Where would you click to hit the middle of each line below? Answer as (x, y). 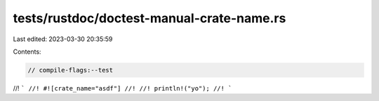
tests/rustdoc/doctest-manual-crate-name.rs (149, 18)
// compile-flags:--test (71, 70)
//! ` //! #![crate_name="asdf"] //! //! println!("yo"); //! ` (122, 88)
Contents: (27, 52)
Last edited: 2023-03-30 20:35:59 (63, 39)
